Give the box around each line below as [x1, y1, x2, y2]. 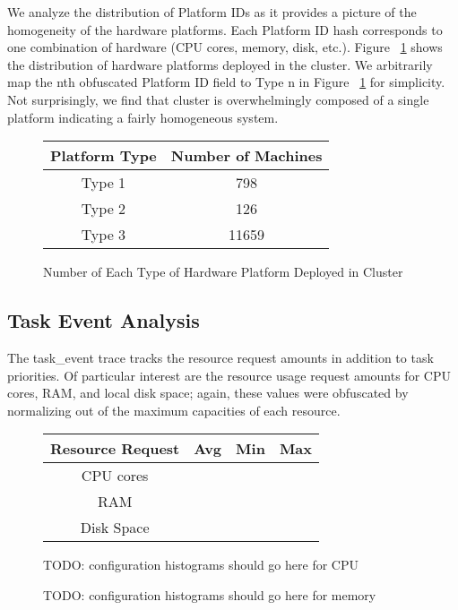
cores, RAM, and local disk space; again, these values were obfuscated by [7, 383, 409, 402]
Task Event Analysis [7, 306, 200, 334]
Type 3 [81, 224, 126, 245]
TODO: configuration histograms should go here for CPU [43, 555, 359, 574]
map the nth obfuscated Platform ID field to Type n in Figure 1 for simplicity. [7, 73, 445, 91]
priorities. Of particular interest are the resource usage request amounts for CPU [7, 365, 451, 384]
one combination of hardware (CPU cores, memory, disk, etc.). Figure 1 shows [7, 38, 443, 56]
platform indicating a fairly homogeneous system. [7, 107, 279, 126]
